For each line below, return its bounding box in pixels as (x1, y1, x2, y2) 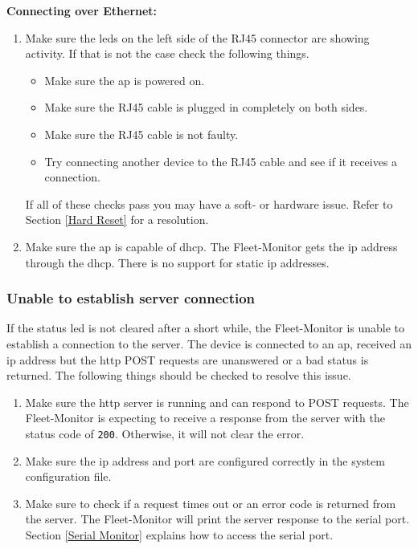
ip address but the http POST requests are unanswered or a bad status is (6, 351, 369, 368)
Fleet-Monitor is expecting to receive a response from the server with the (25, 409, 385, 426)
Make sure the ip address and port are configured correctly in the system (25, 452, 385, 469)
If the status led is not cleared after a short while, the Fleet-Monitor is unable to (6, 319, 405, 336)
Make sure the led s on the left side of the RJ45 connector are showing (25, 29, 370, 46)
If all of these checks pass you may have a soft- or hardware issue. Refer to (25, 195, 393, 212)
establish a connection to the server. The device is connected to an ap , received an (6, 335, 412, 352)
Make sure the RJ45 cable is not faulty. (44, 125, 239, 142)
